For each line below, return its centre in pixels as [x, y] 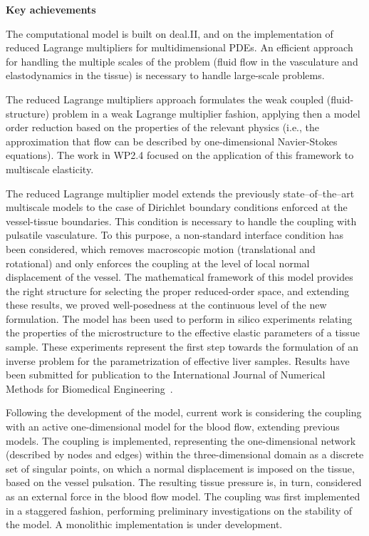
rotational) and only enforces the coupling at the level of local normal [158, 263]
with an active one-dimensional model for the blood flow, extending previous [173, 427]
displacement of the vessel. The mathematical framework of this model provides [180, 277]
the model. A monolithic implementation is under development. [144, 524]
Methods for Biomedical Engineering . [89, 388]
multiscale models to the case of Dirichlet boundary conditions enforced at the [177, 207]
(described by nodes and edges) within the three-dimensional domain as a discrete [185, 454]
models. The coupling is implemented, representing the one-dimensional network [181, 440]
